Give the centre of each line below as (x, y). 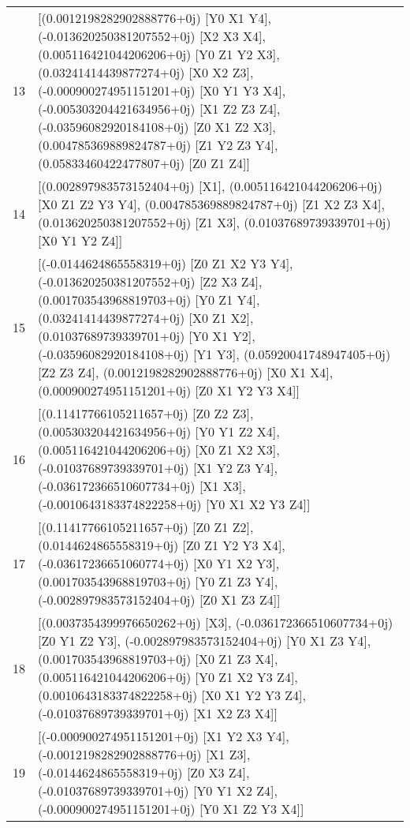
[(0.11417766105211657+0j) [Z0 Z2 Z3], (146, 413)
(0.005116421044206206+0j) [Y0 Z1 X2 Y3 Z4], (168, 677)
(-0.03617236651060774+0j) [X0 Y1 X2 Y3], (159, 563)
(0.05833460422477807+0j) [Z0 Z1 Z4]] (144, 163)
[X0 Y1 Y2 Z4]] (80, 240)
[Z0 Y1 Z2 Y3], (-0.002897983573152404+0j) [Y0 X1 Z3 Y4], (205, 641)
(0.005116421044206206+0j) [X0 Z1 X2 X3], (159, 450)
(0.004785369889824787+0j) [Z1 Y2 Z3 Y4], (158, 145)
